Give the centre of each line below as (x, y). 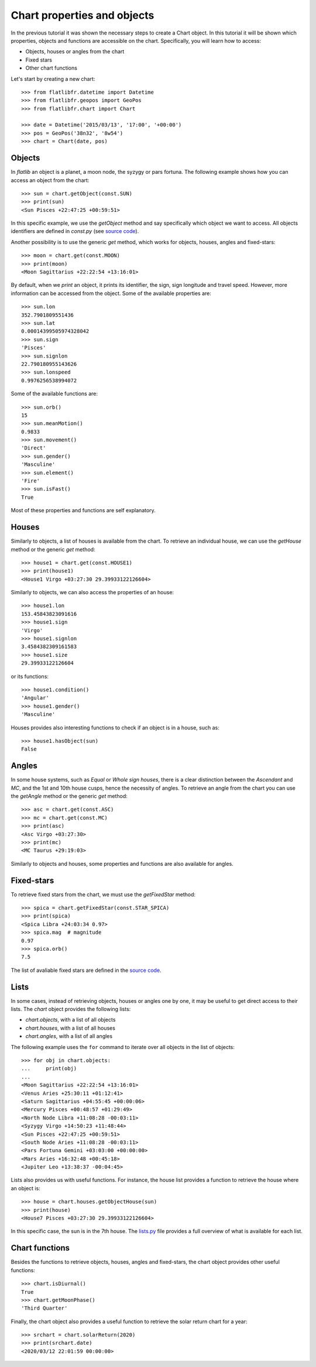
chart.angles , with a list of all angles (69, 1036)
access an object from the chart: (50, 180)
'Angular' (35, 698)
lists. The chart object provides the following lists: (71, 1009)
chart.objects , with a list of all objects (71, 1020)
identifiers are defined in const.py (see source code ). (75, 231)
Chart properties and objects (83, 15)
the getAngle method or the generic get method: (69, 796)
